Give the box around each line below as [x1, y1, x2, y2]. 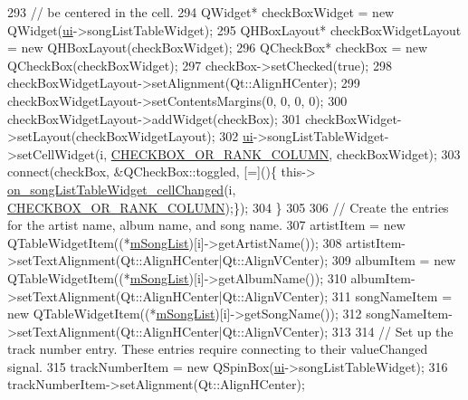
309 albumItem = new [331, 251, 456, 270]
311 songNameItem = [331, 286, 453, 305]
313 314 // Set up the [331, 321, 454, 340]
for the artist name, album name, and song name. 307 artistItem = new [7, 215, 406, 234]
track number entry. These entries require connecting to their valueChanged [7, 339, 428, 358]
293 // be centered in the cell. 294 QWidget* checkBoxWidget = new [7, 3, 395, 21]
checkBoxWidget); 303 [336, 144, 461, 163]
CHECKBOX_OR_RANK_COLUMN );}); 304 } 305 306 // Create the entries [7, 197, 449, 216]
